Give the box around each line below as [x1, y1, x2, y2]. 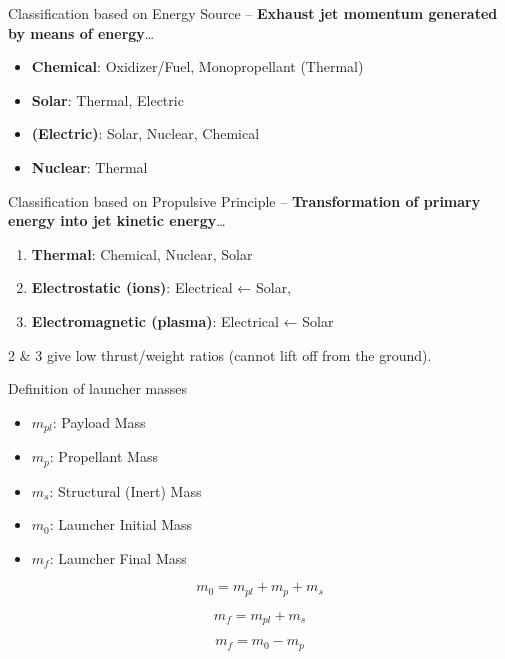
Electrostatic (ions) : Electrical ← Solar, [31, 277, 292, 298]
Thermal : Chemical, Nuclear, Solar [31, 243, 253, 264]
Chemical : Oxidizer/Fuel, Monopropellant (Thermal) [31, 56, 364, 77]
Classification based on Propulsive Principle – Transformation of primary [8, 190, 481, 211]
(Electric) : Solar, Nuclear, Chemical [31, 123, 260, 144]
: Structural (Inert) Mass [49, 480, 202, 501]
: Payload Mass [52, 411, 146, 432]
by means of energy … [8, 22, 155, 43]
